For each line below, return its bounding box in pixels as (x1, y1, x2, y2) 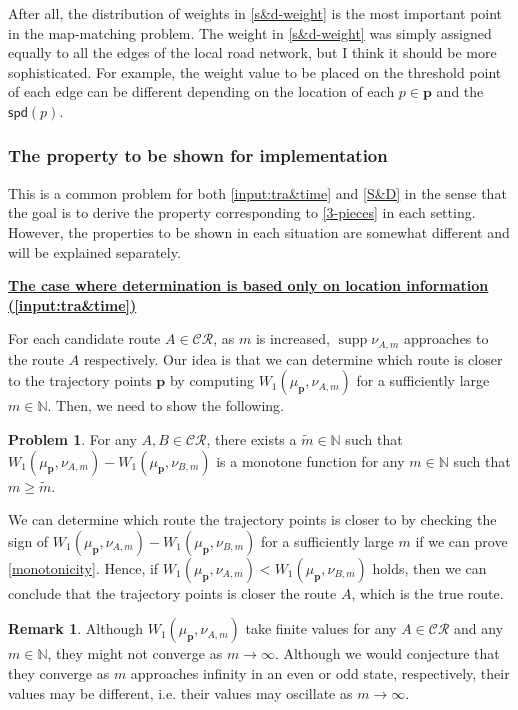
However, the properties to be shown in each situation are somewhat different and (8, 221, 510, 242)
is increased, (255, 328, 330, 349)
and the (436, 81, 484, 102)
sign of (8, 530, 49, 551)
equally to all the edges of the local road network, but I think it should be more (8, 42, 497, 63)
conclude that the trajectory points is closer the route (8, 582, 337, 603)
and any (454, 618, 504, 639)
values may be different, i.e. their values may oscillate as (8, 682, 353, 703)
